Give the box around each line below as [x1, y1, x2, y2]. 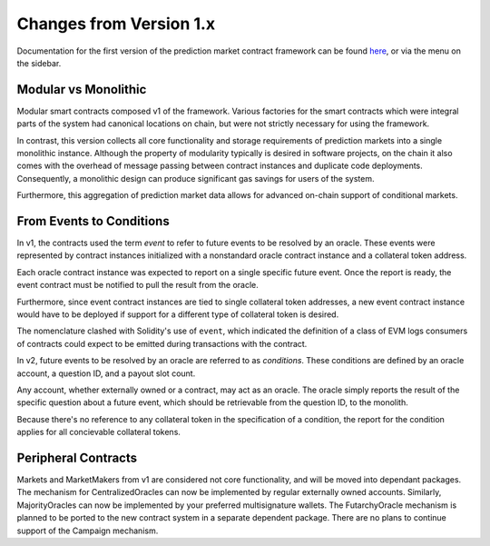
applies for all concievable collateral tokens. [16, 427, 181, 438]
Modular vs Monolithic [16, 82, 147, 97]
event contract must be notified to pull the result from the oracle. [16, 280, 259, 291]
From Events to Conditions [16, 213, 170, 229]
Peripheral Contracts [16, 450, 138, 465]
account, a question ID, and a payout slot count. [16, 368, 196, 379]
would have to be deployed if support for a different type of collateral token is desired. [16, 309, 339, 320]
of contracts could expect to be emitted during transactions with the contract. [16, 338, 308, 349]
